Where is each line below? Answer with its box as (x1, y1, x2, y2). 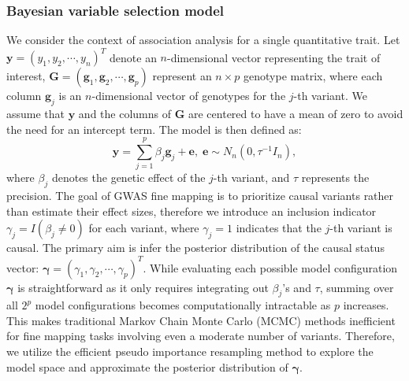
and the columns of (78, 105, 172, 122)
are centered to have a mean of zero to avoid (188, 105, 403, 122)
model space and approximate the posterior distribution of (6, 358, 288, 375)
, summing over (319, 279, 394, 295)
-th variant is (329, 220, 392, 236)
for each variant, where (88, 220, 199, 236)
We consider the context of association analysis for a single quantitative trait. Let (6, 31, 400, 48)
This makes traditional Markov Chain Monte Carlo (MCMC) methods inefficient (6, 312, 396, 328)
